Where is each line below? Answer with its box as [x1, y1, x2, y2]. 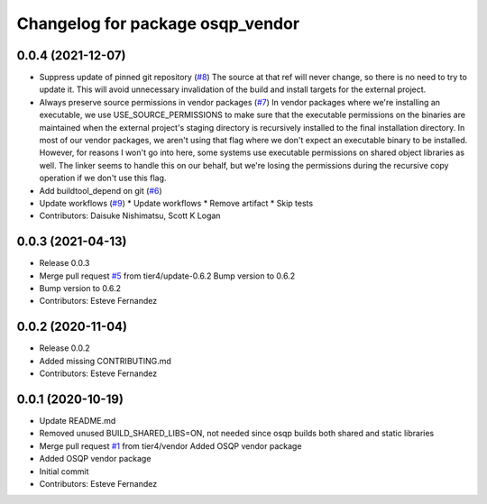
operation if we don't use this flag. [39, 172, 167, 184]
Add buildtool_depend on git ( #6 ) [39, 185, 162, 196]
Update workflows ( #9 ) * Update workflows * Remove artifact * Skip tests [39, 197, 314, 208]
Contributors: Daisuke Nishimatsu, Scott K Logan [39, 210, 221, 221]
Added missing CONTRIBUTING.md [39, 355, 171, 366]
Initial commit [39, 465, 89, 477]
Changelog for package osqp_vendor [16, 14, 300, 33]
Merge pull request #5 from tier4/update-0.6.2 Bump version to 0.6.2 [39, 270, 296, 281]
